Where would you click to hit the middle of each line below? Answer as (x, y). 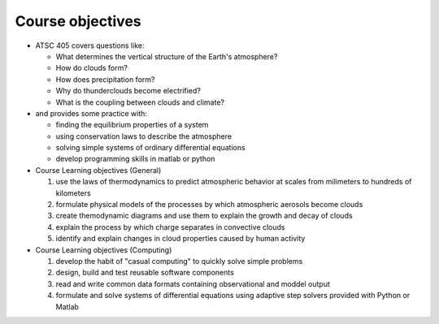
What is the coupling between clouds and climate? (140, 102)
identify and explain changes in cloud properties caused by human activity (180, 239)
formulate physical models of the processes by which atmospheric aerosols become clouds (209, 205)
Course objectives (78, 21)
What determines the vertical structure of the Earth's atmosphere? (167, 56)
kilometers (73, 193)
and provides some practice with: (91, 113)
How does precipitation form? (105, 79)
